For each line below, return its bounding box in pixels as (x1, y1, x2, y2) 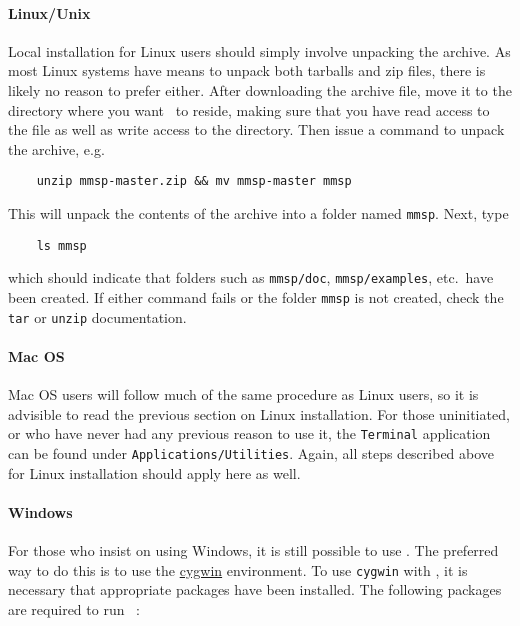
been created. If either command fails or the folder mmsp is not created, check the (8, 286, 504, 307)
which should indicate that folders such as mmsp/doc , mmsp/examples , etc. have (8, 267, 494, 288)
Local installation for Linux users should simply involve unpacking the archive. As (8, 40, 511, 61)
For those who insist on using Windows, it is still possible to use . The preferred (8, 539, 499, 560)
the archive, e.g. (8, 138, 105, 159)
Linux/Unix (8, 2, 91, 23)
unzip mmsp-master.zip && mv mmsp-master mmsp (36, 174, 352, 189)
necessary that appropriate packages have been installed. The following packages (8, 579, 502, 600)
